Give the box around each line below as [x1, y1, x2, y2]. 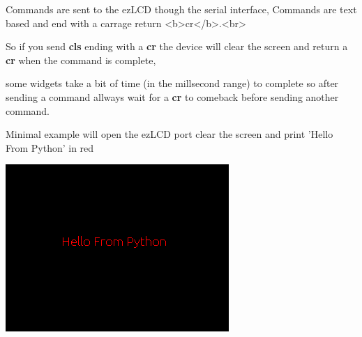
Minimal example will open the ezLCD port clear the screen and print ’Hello [6, 127, 333, 141]
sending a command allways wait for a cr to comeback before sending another [6, 89, 339, 104]
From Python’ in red [6, 140, 94, 155]
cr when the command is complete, [6, 52, 156, 67]
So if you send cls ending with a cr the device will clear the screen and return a [6, 39, 348, 54]
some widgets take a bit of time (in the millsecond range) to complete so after [6, 76, 339, 91]
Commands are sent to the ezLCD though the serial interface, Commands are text [6, 2, 357, 16]
